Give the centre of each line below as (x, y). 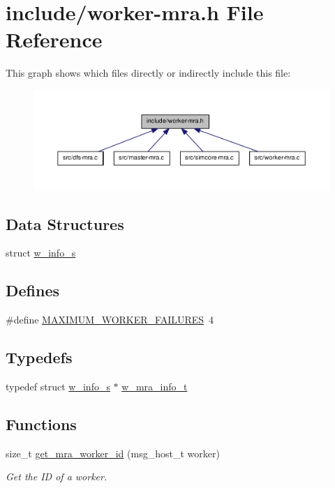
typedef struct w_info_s (58, 386)
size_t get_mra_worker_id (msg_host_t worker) (113, 453)
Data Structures (65, 223)
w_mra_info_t (155, 386)
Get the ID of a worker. (57, 476)
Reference (54, 39)
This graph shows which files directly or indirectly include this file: (148, 73)
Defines (33, 290)
